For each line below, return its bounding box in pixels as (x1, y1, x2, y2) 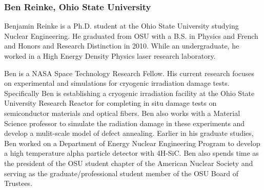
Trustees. (4, 178, 33, 188)
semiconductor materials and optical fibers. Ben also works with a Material (4, 107, 240, 118)
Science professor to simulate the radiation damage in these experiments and (4, 117, 245, 128)
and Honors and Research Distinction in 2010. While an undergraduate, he (4, 40, 239, 51)
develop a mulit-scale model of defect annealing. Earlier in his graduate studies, (4, 128, 254, 138)
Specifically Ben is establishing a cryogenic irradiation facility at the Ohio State (4, 87, 255, 98)
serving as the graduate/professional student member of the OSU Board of (4, 168, 238, 178)
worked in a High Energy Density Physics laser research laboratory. (4, 51, 216, 61)
